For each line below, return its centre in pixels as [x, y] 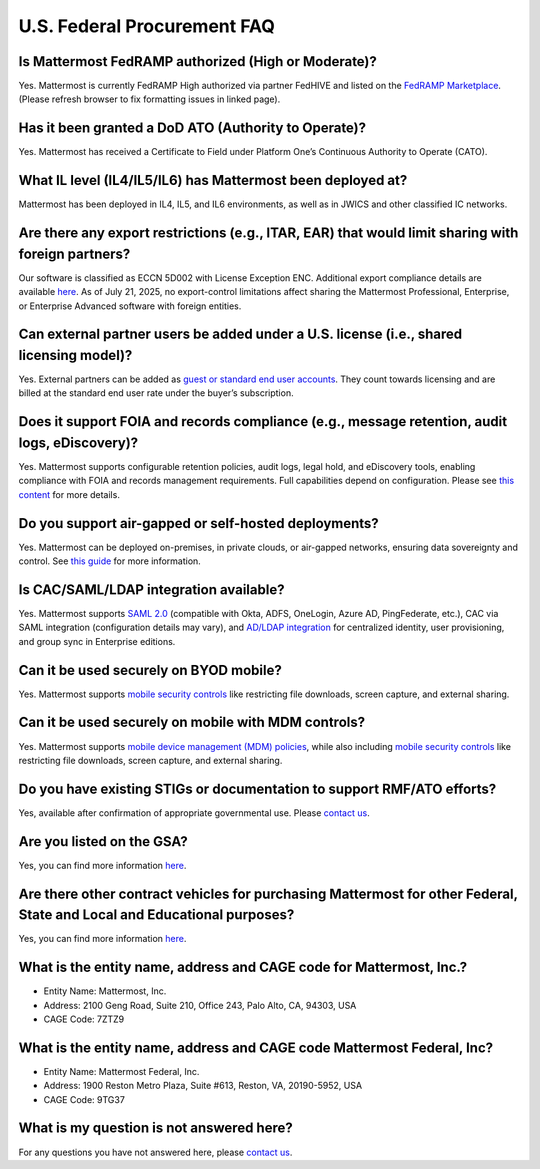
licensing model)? [75, 355]
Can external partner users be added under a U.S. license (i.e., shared [240, 334]
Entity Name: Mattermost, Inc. [105, 991]
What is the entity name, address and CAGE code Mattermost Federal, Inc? [256, 1047]
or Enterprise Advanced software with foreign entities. [130, 306]
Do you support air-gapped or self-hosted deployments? [198, 523]
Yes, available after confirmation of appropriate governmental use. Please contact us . [194, 812]
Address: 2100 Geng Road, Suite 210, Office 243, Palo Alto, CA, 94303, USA [200, 1005]
